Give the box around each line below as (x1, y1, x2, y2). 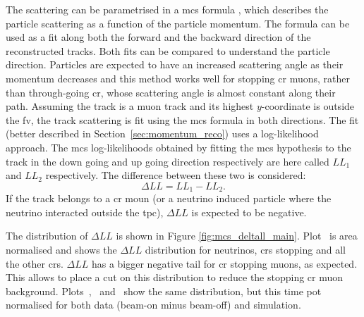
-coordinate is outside (261, 99, 355, 113)
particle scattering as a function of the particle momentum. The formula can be (6, 15, 350, 30)
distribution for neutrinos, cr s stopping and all (145, 242, 346, 256)
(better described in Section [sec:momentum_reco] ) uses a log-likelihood (6, 126, 319, 141)
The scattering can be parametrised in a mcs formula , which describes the (6, 2, 329, 16)
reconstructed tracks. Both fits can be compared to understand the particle (6, 43, 330, 58)
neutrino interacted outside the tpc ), (6, 204, 164, 219)
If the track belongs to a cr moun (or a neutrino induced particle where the (6, 191, 332, 206)
